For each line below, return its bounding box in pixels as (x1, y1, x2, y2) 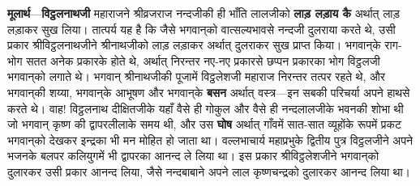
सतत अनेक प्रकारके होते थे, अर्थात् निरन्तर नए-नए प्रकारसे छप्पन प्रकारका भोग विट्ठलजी (26, 52, 380, 69)
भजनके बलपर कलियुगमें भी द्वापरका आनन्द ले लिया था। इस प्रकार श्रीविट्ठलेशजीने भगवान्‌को (7, 147, 379, 164)
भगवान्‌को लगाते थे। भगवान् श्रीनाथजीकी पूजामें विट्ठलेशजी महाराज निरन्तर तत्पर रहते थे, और (7, 68, 385, 85)
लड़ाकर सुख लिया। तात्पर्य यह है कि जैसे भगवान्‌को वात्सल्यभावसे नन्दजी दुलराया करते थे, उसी (7, 20, 396, 37)
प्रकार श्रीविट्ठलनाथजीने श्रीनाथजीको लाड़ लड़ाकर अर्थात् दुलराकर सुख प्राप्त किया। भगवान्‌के (7, 36, 381, 53)
